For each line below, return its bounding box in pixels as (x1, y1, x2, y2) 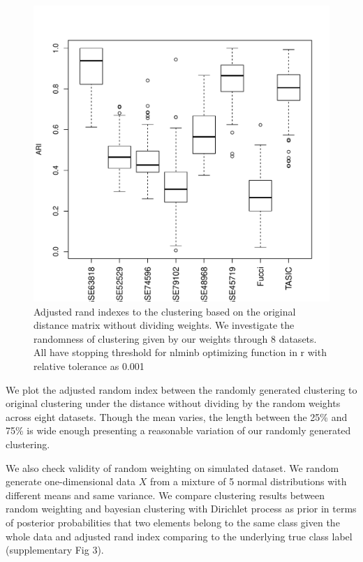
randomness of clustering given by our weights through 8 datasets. (34, 331, 317, 346)
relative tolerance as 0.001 (34, 358, 145, 373)
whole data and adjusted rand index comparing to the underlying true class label (6, 528, 353, 543)
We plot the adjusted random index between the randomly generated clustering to (6, 382, 357, 397)
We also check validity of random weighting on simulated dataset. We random (6, 460, 339, 475)
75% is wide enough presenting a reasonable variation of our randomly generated (6, 423, 351, 438)
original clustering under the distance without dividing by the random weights (6, 396, 341, 411)
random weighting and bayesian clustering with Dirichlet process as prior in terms (6, 501, 357, 516)
